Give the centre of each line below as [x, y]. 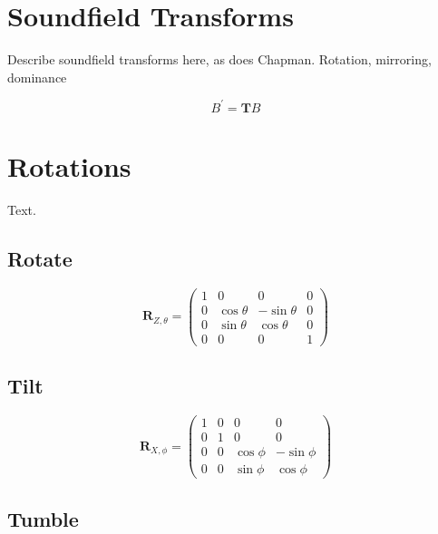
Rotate [40, 258]
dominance [37, 77]
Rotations [69, 166]
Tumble [43, 518]
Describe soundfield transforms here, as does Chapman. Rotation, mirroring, [219, 59]
